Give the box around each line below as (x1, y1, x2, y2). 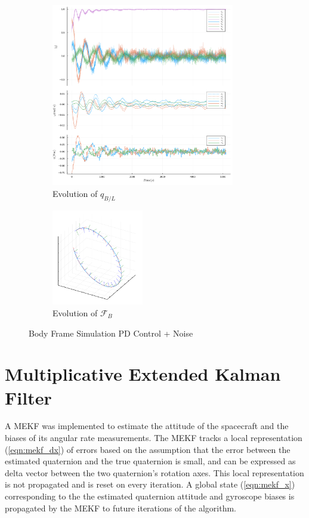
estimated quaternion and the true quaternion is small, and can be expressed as (5, 455, 296, 467)
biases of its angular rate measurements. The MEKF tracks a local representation (5, 431, 302, 444)
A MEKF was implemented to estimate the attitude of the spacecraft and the (5, 420, 289, 432)
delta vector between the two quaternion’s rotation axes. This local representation (5, 466, 304, 479)
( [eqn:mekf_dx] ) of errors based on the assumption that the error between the (5, 443, 291, 455)
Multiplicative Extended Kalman (5, 362, 281, 386)
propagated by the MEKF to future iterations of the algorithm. (5, 501, 237, 514)
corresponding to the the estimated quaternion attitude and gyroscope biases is (5, 490, 295, 502)
